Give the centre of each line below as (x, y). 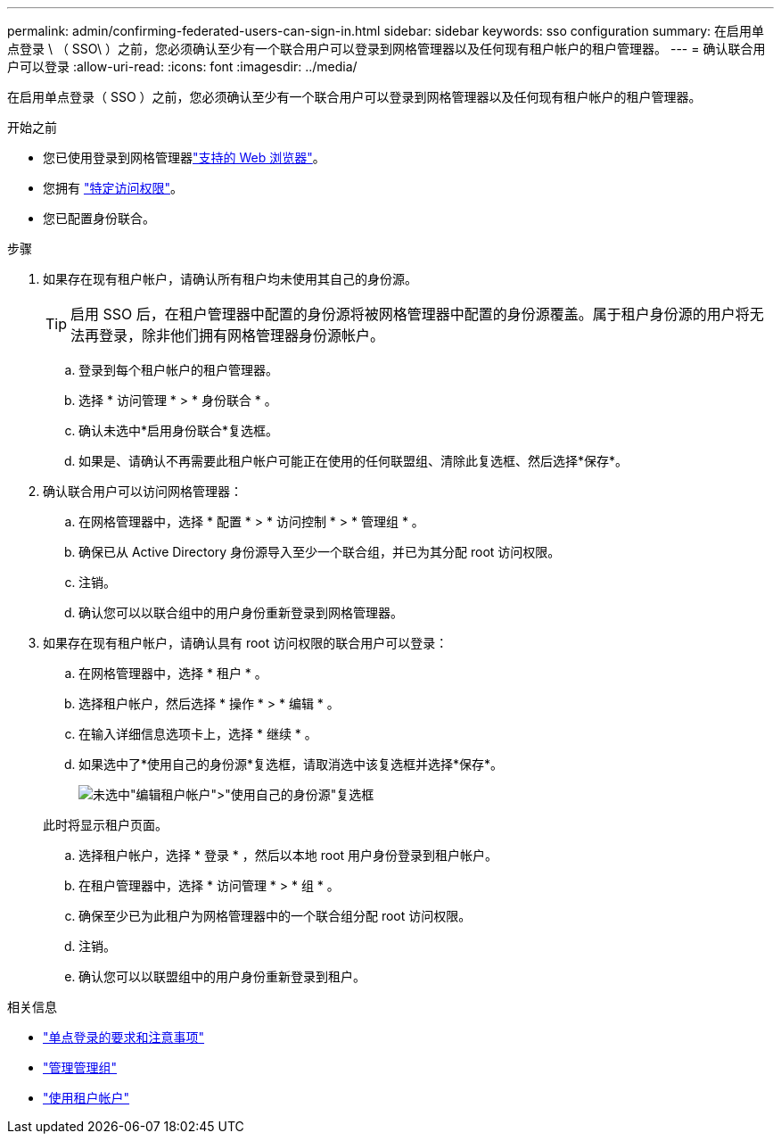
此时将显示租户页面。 (105, 825)
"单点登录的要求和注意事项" (124, 1037)
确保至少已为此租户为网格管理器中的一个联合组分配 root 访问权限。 (275, 916)
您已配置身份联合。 (99, 218)
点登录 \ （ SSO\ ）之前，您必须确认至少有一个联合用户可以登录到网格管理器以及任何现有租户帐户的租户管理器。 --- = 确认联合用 (386, 49)
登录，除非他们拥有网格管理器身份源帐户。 (242, 335)
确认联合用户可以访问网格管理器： (143, 491)
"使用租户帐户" (86, 1098)
